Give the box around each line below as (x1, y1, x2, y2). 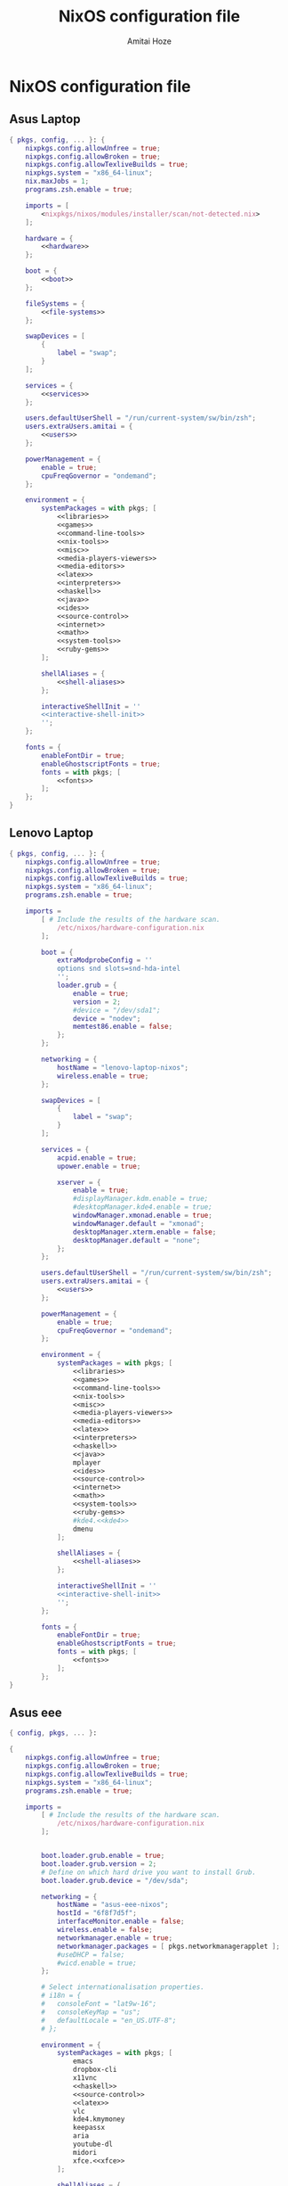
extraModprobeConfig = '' (56, 956, 153, 965)
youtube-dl (72, 2140, 114, 2149)
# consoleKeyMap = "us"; (41, 2008, 141, 2017)
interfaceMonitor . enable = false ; (56, 1917, 185, 1927)
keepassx (72, 2124, 105, 2133)
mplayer (72, 1458, 101, 1467)
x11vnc (72, 2074, 98, 2083)
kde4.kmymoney (72, 2115, 125, 2124)
